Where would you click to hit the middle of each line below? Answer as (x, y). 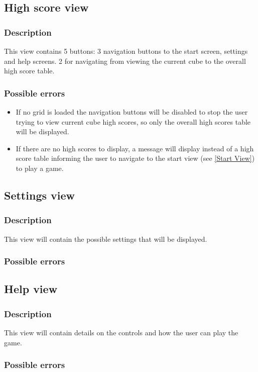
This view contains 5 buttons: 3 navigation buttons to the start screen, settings (126, 51)
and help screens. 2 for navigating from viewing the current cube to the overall (125, 61)
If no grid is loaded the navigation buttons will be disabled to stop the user (132, 112)
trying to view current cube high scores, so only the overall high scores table (133, 121)
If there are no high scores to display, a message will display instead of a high (135, 148)
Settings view (39, 195)
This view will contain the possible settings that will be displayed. (106, 239)
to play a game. (40, 168)
